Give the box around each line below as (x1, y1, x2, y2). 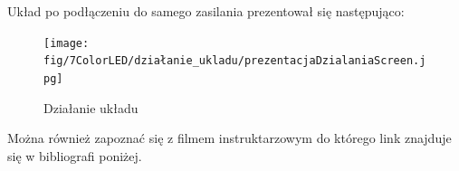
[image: (43, 36, 90, 50)
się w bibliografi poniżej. (7, 146, 142, 165)
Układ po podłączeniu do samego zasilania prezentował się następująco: (7, 2, 405, 20)
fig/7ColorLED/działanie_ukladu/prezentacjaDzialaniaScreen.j (43, 54, 426, 68)
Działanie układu (43, 98, 139, 117)
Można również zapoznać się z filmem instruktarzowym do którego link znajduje (7, 128, 452, 147)
